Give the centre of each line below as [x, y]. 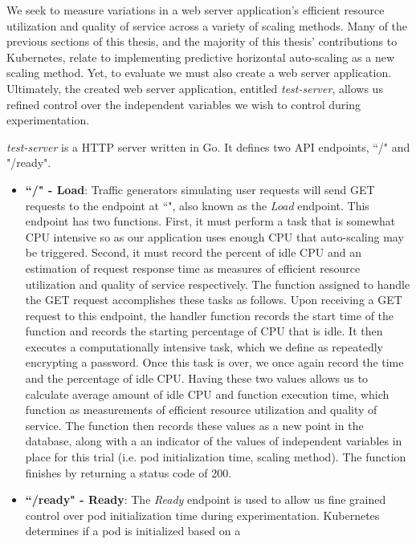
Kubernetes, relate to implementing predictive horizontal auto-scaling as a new [200, 57]
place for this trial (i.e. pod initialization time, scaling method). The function [216, 457]
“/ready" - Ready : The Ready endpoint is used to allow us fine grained [206, 499]
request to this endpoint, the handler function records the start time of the [210, 315]
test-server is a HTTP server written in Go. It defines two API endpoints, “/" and [208, 146]
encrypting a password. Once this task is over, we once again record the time [214, 362]
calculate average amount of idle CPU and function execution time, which [207, 394]
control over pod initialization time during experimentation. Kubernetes [202, 515]
